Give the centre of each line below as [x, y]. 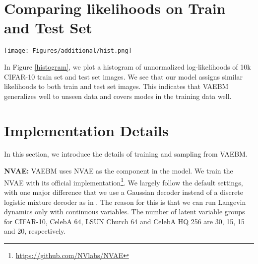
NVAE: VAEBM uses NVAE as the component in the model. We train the [119, 171]
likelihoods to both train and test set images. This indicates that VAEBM [116, 86]
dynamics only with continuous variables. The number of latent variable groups [125, 212]
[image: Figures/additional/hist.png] [68, 51]
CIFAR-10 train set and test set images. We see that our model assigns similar [124, 76]
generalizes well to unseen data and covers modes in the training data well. [118, 96]
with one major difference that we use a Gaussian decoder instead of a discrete [124, 192]
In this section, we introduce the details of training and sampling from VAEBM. [126, 154]
